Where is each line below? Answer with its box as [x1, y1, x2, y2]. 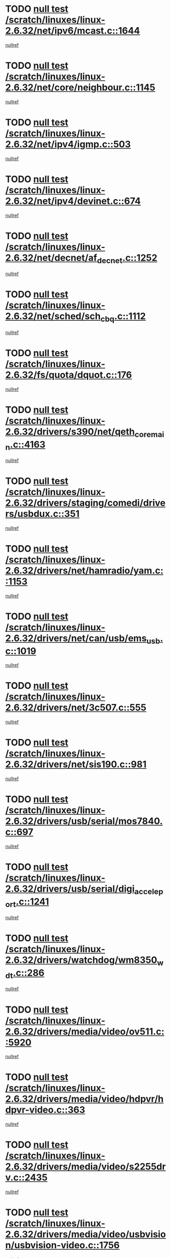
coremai [134, 429, 164, 439]
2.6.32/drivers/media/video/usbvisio [5, 1229, 166, 1240]
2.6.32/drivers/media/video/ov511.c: [5, 1025, 165, 1037]
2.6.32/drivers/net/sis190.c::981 [5, 759, 146, 770]
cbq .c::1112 [100, 311, 146, 324]
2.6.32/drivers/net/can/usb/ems [5, 632, 147, 644]
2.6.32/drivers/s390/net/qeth [5, 425, 135, 437]
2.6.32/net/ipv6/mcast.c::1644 [5, 25, 140, 36]
